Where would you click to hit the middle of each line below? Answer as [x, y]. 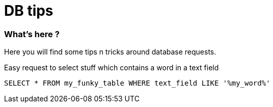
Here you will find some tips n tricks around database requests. [110, 52]
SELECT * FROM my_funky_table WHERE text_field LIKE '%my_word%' [137, 83]
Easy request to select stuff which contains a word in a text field [112, 68]
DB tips [29, 11]
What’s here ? [32, 34]
